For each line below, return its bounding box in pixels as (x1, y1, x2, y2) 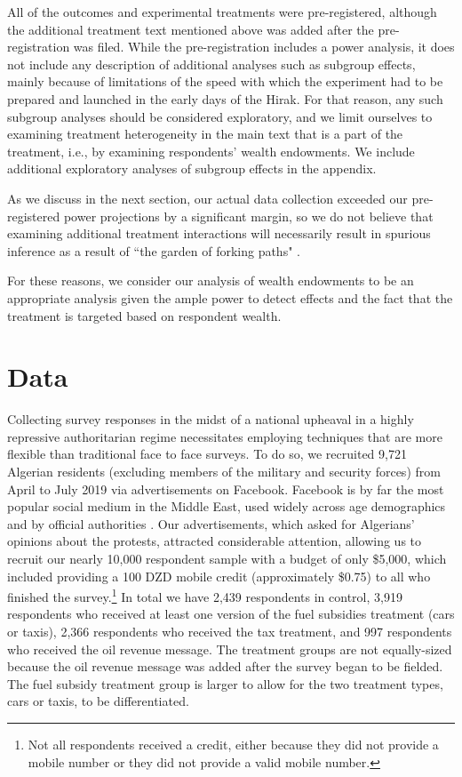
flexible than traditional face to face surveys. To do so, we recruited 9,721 (7, 445, 407, 463)
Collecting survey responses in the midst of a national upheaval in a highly (7, 410, 414, 429)
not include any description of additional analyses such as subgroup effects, (7, 54, 416, 73)
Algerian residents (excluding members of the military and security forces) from (7, 462, 441, 480)
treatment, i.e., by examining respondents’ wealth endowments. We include (7, 141, 415, 160)
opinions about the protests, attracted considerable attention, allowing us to (7, 532, 422, 550)
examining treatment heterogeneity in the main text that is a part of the (7, 124, 403, 143)
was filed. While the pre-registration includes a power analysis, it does (73, 37, 455, 56)
